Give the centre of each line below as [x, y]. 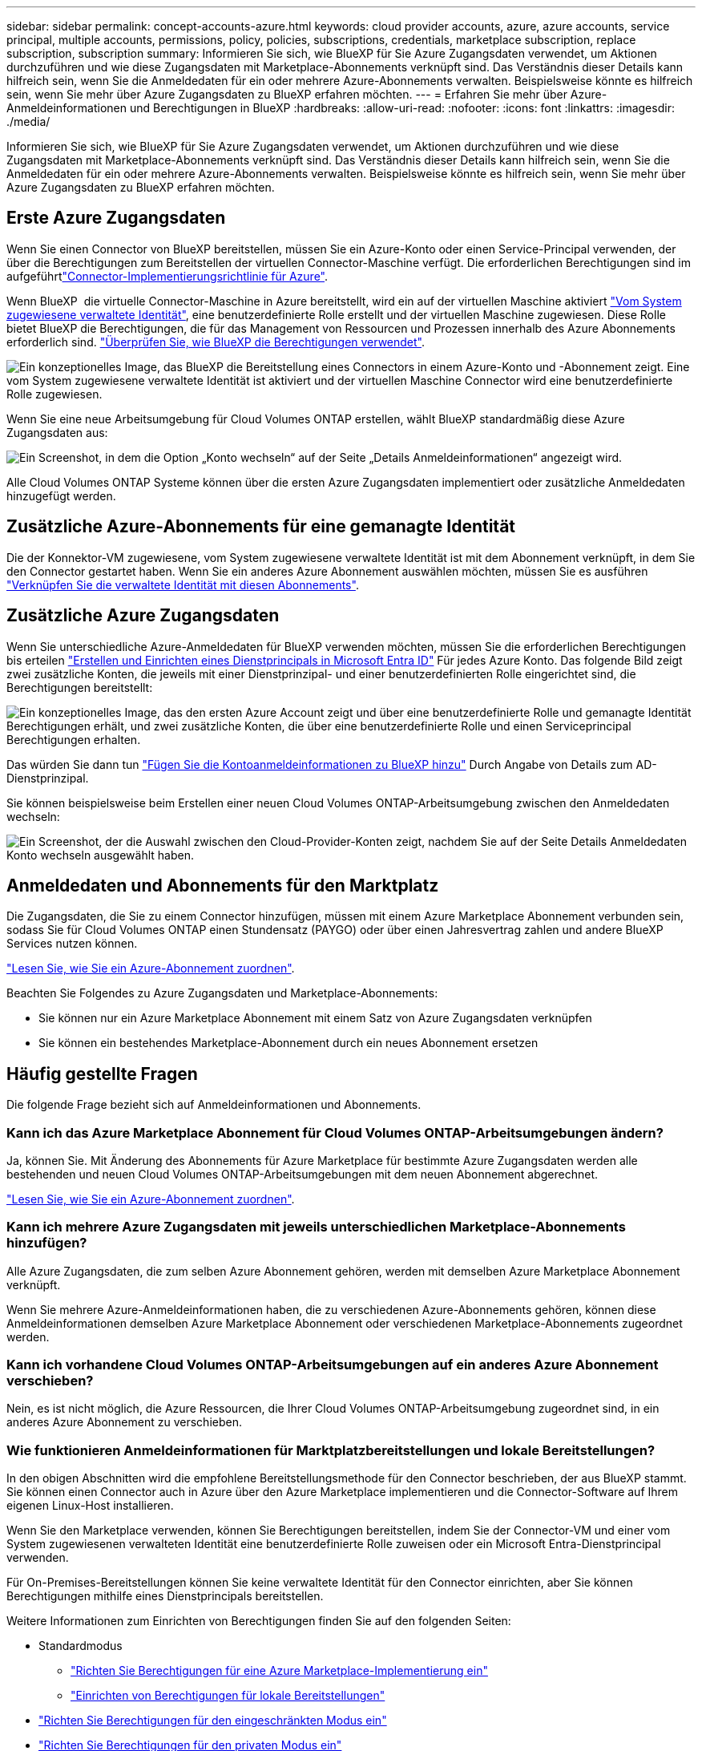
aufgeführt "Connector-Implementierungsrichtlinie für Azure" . [167, 276]
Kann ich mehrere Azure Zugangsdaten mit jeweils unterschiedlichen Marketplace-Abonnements [316, 1227]
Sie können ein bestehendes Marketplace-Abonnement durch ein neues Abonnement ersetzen [288, 1043]
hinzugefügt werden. [61, 495]
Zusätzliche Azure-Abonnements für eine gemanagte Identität [261, 527]
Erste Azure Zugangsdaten [116, 218]
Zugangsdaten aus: [57, 432]
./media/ [28, 121]
